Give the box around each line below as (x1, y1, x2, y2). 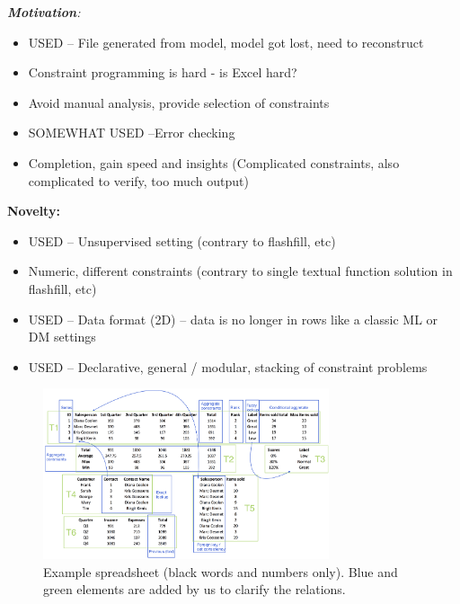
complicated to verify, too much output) (28, 171, 249, 190)
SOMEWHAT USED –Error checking (28, 123, 235, 142)
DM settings (28, 327, 96, 346)
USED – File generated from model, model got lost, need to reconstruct (28, 32, 424, 51)
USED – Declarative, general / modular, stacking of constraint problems (28, 357, 428, 376)
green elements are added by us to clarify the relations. (43, 580, 346, 599)
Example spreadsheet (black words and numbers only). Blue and (43, 562, 398, 581)
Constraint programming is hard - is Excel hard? (28, 63, 297, 82)
